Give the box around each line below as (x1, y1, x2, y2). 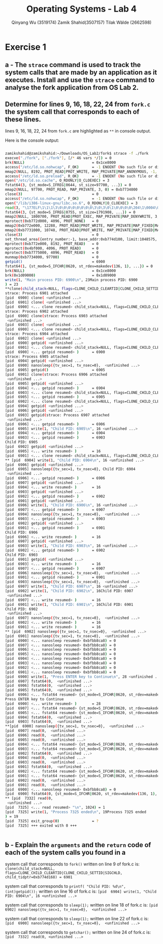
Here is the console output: (5, 137, 60, 144)
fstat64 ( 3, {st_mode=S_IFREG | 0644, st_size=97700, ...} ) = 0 (5, 183, 131, 188)
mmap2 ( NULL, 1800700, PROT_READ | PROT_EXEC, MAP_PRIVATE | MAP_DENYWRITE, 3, (5, 214, 160, 219)
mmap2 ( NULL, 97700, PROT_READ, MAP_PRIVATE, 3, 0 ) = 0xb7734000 (5, 187, 138, 192)
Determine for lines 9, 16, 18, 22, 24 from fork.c (5, 100, 150, 108)
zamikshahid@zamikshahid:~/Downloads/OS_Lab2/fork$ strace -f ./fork (5, 151, 149, 156)
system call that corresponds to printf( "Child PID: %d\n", (5, 883, 126, 889)
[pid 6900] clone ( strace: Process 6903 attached (5, 313, 108, 318)
